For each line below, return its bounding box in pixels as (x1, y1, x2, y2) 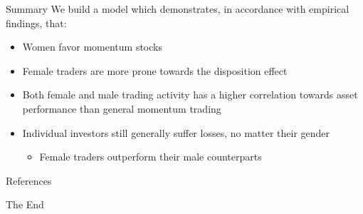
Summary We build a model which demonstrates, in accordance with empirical (6, 1, 349, 16)
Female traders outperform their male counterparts (39, 149, 262, 164)
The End (6, 197, 44, 212)
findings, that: (6, 15, 67, 30)
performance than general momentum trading (22, 101, 221, 116)
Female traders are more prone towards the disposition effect (22, 63, 288, 78)
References (6, 173, 52, 188)
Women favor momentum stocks (22, 39, 162, 54)
